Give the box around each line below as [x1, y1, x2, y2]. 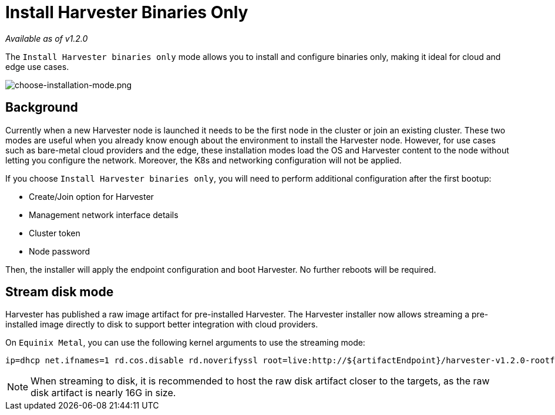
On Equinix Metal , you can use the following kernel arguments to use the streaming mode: [5, 337, 365, 348]
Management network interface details [29, 209, 179, 220]
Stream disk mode [5, 285, 114, 300]
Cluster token [29, 227, 80, 238]
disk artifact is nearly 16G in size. [31, 387, 176, 399]
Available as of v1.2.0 [5, 33, 88, 43]
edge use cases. [5, 61, 69, 72]
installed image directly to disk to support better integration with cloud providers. [5, 319, 318, 330]
